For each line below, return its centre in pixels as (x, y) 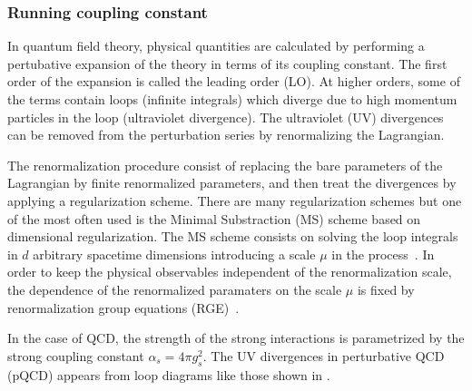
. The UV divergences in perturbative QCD (324, 355)
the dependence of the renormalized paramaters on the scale (175, 289)
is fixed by (386, 289)
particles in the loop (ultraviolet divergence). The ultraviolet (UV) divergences (226, 117)
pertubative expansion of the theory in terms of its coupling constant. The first (227, 63)
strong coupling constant (76, 355)
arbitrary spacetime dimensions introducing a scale (174, 254)
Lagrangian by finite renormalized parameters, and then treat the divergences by (232, 183)
